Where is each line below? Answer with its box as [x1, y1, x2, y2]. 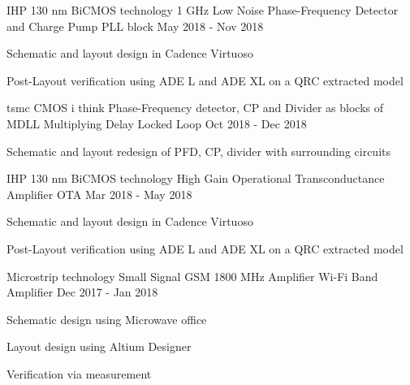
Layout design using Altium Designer [6, 338, 192, 355]
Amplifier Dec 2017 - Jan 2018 [6, 283, 158, 301]
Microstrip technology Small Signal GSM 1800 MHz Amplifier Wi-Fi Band [6, 267, 378, 284]
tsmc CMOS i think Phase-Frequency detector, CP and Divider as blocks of [6, 99, 383, 116]
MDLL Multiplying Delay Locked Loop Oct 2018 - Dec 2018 [6, 115, 307, 132]
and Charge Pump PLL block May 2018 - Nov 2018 [6, 17, 264, 34]
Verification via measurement [6, 365, 152, 382]
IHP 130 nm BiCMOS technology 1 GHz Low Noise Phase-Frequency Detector [6, 2, 399, 18]
